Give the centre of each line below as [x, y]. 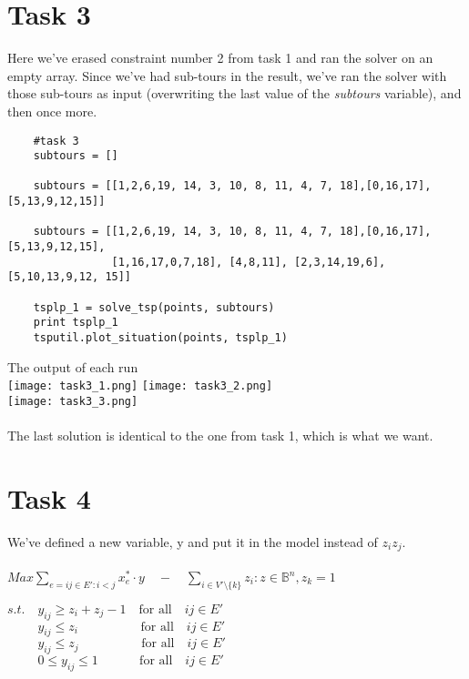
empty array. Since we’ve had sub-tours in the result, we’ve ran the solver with [227, 75]
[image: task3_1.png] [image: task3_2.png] [140, 386]
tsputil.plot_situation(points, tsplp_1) [160, 338]
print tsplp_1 [76, 323]
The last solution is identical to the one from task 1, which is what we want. [220, 436]
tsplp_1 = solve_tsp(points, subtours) [154, 307]
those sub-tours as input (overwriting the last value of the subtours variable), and [234, 93]
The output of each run [73, 366]
